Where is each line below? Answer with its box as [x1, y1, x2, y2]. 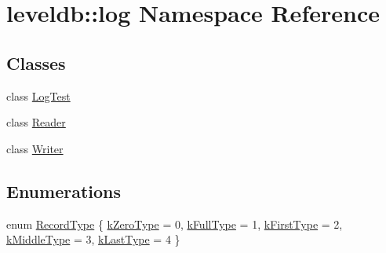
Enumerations [6, 178, 122, 203]
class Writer [6, 140, 64, 156]
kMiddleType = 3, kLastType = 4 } [6, 231, 180, 247]
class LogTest [6, 87, 71, 104]
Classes [6, 50, 66, 75]
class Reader [6, 114, 66, 130]
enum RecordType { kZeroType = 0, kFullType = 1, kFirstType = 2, [6, 215, 343, 232]
